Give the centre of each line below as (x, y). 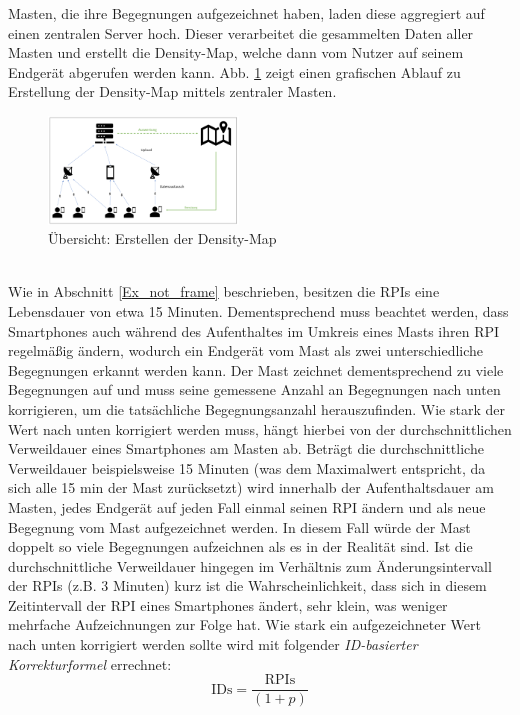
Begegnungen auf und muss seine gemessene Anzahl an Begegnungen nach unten (254, 389)
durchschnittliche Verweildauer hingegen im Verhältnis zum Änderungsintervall (250, 565)
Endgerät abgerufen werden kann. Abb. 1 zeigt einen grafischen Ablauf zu (234, 71)
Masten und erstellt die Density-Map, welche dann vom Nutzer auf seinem (236, 52)
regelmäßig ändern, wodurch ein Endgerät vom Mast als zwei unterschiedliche (246, 350)
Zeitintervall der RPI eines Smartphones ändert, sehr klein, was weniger (228, 604)
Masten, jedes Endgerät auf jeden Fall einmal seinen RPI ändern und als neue (247, 506)
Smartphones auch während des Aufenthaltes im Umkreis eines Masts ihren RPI (254, 330)
